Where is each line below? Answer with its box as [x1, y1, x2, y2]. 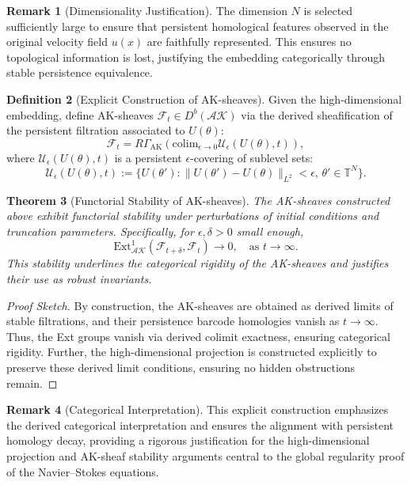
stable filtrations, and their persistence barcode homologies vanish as [6, 313, 340, 329]
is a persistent [114, 149, 182, 165]
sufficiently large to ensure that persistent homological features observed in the [6, 17, 389, 34]
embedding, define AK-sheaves [6, 106, 154, 123]
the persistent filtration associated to [6, 122, 185, 138]
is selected [303, 2, 353, 18]
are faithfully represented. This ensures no [147, 33, 352, 50]
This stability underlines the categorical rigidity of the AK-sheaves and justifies [6, 255, 389, 271]
